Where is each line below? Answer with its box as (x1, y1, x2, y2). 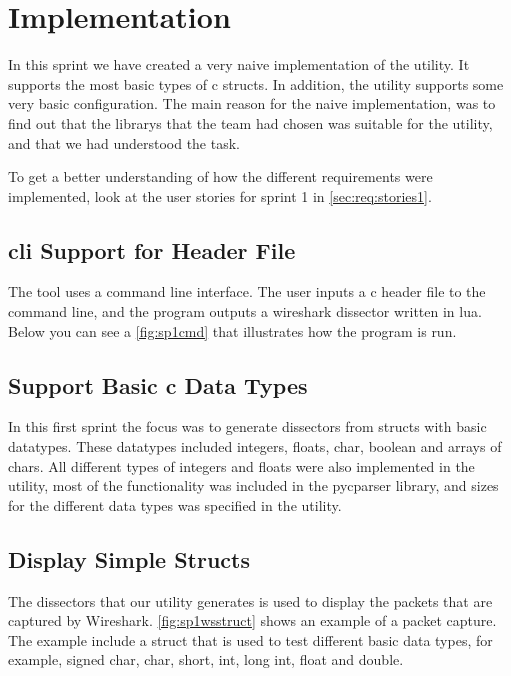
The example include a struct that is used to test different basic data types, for (8, 629, 493, 650)
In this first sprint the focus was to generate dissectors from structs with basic (8, 416, 487, 437)
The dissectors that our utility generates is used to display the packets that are (8, 590, 493, 611)
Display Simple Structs (8, 543, 251, 574)
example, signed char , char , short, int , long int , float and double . (8, 649, 404, 670)
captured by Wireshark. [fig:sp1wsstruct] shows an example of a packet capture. (8, 610, 497, 631)
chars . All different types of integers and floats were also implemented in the (8, 455, 475, 476)
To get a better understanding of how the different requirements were (8, 166, 433, 187)
